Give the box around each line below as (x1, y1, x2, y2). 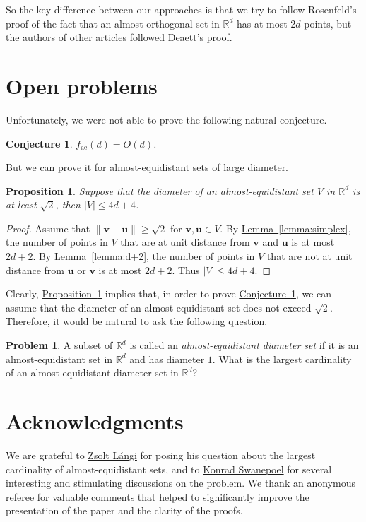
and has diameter (129, 351, 205, 366)
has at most (236, 16, 288, 30)
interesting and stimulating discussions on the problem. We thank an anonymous (6, 475, 355, 490)
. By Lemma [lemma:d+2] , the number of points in (33, 249, 255, 263)
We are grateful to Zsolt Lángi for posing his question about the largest (6, 447, 316, 462)
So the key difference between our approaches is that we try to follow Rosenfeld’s (6, 2, 357, 16)
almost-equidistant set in (6, 351, 113, 366)
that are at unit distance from (120, 235, 250, 249)
